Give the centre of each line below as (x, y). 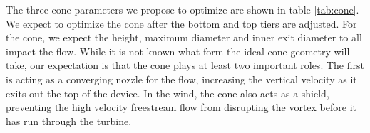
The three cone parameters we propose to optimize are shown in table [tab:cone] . (183, 9)
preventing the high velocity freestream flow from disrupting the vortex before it (181, 107)
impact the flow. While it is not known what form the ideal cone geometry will (178, 51)
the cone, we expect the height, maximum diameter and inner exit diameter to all (184, 37)
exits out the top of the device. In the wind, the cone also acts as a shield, (168, 93)
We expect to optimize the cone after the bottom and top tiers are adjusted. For (181, 23)
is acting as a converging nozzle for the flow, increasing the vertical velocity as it (181, 79)
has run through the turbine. (69, 121)
